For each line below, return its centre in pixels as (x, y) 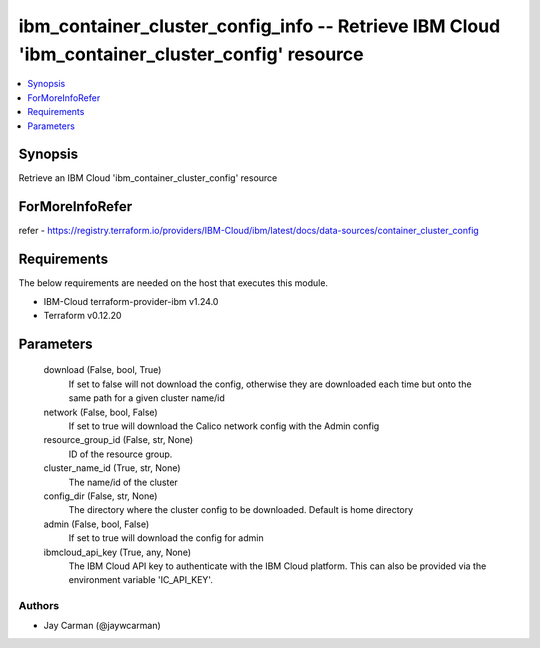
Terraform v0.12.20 (82, 316)
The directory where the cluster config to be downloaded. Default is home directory (241, 510)
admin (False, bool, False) (96, 524)
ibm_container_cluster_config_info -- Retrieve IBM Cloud (259, 26)
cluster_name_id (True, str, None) (112, 468)
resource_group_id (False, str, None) (118, 440)
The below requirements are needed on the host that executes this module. (173, 283)
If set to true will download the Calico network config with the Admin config (224, 426)
